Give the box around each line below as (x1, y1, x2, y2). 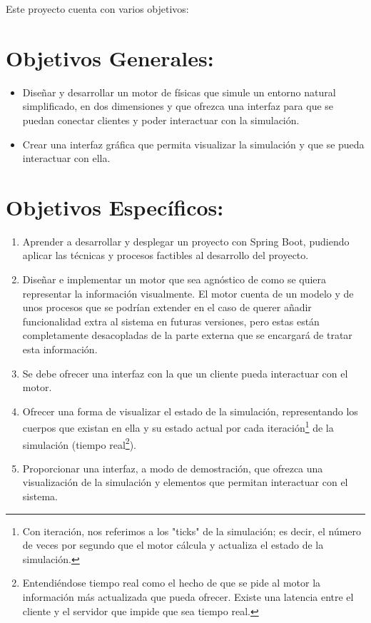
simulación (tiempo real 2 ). (22, 435, 136, 452)
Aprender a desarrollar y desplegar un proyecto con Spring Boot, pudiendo (22, 233, 350, 248)
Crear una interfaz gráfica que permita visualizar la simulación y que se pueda (22, 136, 365, 151)
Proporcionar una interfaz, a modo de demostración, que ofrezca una (22, 460, 323, 475)
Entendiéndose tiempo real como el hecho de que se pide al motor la (22, 575, 321, 590)
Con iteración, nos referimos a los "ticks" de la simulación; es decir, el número (22, 523, 362, 538)
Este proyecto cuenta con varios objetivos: (6, 1, 189, 16)
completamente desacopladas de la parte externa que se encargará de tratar (22, 328, 352, 343)
